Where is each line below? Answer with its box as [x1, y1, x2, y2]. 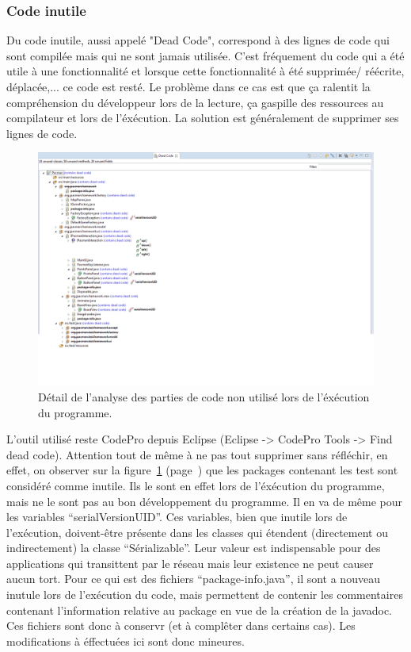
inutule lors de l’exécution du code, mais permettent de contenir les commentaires [6, 586, 403, 603]
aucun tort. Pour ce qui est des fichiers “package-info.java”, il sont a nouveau [6, 570, 380, 587]
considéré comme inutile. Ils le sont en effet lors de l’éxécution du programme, [6, 477, 385, 493]
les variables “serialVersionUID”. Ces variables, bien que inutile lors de [6, 508, 348, 525]
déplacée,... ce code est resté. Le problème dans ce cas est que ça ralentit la [6, 79, 371, 94]
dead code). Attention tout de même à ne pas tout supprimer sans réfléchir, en [6, 446, 388, 462]
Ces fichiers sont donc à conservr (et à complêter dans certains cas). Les [6, 617, 356, 634]
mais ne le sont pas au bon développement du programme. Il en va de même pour [6, 493, 403, 509]
